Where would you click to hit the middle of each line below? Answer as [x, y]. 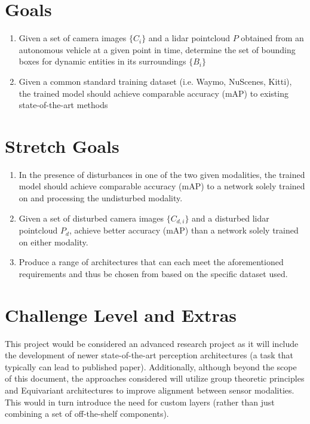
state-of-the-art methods [63, 105]
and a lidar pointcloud [189, 38]
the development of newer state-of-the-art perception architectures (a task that [149, 355]
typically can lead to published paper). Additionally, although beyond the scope [151, 366]
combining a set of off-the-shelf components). [87, 414]
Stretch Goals [62, 145]
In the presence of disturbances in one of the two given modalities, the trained [162, 174]
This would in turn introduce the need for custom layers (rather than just [140, 402]
